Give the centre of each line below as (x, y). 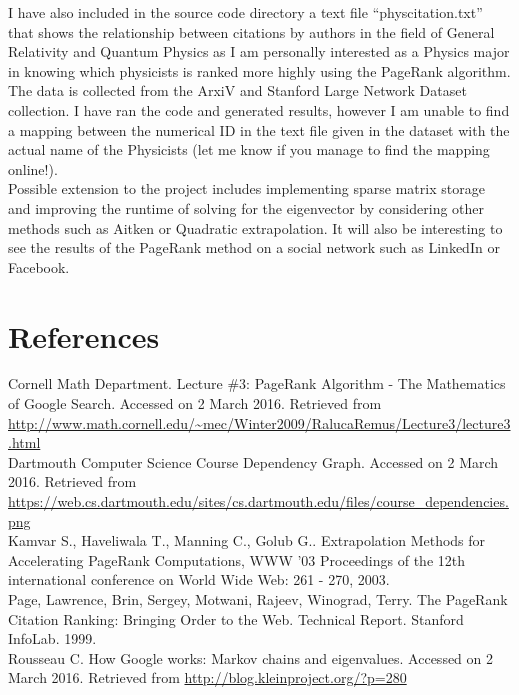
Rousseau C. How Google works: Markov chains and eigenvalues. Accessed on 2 (250, 657)
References (84, 335)
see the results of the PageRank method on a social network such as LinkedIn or (254, 247)
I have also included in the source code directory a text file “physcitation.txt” (245, 12)
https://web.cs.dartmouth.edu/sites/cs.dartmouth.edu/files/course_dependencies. (258, 501)
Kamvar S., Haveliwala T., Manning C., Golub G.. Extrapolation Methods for (247, 540)
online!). (33, 168)
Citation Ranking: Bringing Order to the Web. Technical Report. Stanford (236, 618)
